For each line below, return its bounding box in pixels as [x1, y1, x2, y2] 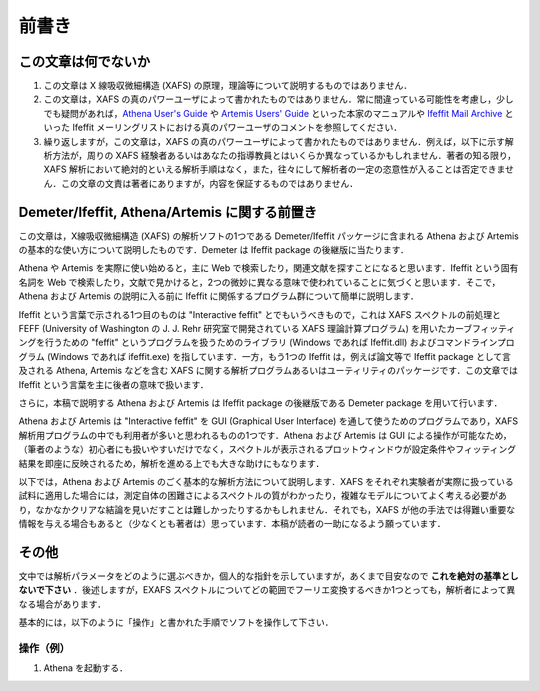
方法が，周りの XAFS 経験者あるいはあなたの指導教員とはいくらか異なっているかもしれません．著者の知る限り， [51, 150, 517, 162]
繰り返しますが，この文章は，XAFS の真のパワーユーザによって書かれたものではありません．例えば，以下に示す [43, 135, 505, 147]
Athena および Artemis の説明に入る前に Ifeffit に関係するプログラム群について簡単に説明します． [18, 290, 420, 302]
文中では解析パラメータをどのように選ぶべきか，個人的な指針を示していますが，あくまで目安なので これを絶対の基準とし [18, 570, 519, 582]
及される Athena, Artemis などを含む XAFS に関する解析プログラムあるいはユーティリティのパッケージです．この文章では [18, 365, 519, 377]
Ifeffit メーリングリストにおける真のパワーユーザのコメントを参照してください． [71, 121, 403, 134]
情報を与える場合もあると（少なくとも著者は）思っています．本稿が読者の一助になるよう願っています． [18, 518, 447, 530]
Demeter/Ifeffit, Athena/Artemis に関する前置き [18, 203, 318, 220]
